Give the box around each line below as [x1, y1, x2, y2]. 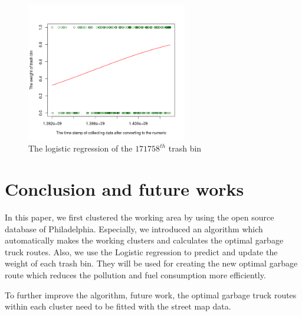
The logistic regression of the [28, 142, 133, 154]
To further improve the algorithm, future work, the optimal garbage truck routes [5, 288, 297, 301]
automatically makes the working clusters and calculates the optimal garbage [5, 234, 284, 246]
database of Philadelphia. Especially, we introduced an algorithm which [5, 222, 263, 235]
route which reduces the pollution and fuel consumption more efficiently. [5, 269, 266, 281]
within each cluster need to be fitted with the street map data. [5, 300, 231, 312]
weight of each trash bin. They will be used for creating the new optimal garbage [5, 257, 298, 269]
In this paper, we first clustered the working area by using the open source [5, 211, 274, 223]
